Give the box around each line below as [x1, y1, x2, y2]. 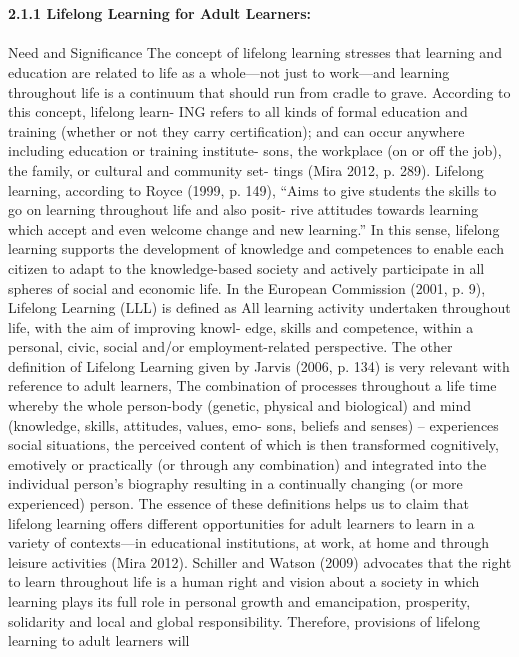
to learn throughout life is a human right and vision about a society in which [8, 571, 480, 592]
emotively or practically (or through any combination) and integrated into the [8, 453, 487, 474]
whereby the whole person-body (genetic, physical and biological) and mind [8, 395, 472, 416]
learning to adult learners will [8, 630, 190, 651]
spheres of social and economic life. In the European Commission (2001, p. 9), [8, 277, 486, 298]
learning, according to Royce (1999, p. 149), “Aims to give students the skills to [8, 179, 497, 200]
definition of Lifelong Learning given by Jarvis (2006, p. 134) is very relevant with [8, 355, 510, 376]
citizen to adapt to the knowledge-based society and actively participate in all [8, 257, 485, 278]
